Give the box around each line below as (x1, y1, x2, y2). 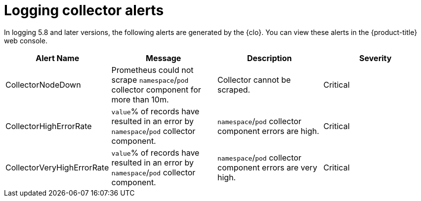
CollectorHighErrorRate (5, 121, 92, 131)
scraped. (217, 84, 251, 95)
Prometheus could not (111, 65, 194, 75)
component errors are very (217, 162, 317, 172)
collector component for (111, 84, 201, 95)
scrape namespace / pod (111, 74, 189, 85)
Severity (359, 53, 392, 63)
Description (247, 53, 292, 63)
